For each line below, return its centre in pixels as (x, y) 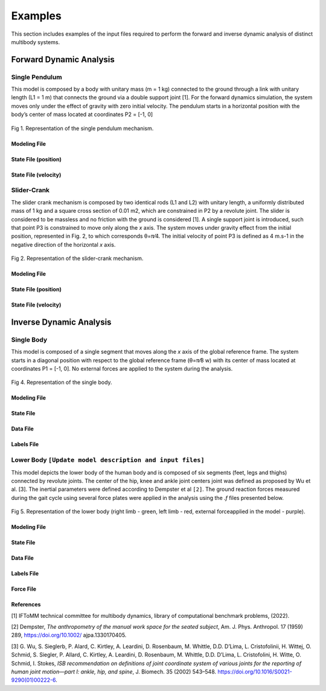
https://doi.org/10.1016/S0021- (255, 672)
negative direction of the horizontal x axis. (63, 244)
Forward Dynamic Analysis (63, 60)
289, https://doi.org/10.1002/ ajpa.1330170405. (69, 635)
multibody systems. (36, 42)
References (26, 605)
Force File (24, 589)
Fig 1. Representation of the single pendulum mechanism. (82, 128)
